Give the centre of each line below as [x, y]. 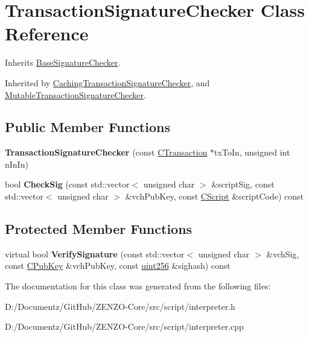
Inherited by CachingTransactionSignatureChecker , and [107, 82]
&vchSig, [283, 254]
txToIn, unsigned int [252, 152]
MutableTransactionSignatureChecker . [75, 94]
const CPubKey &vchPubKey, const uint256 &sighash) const [118, 266]
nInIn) [17, 164]
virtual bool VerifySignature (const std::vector [95, 254]
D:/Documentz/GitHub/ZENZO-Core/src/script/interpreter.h [120, 306]
